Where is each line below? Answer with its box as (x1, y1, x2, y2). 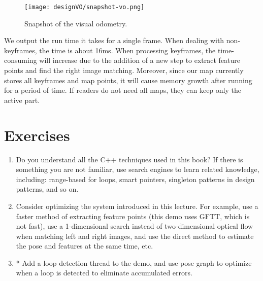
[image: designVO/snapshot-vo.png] (24, 4, 145, 11)
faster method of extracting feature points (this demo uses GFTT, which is (16, 210, 250, 221)
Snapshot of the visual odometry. (24, 18, 127, 28)
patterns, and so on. (16, 184, 79, 194)
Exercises (4, 124, 70, 145)
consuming (4, 55, 37, 65)
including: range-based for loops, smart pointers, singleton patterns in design (16, 173, 255, 184)
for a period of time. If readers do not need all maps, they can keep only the (4, 85, 241, 95)
